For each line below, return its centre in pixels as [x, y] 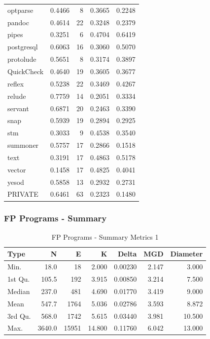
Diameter [187, 254]
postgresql [23, 47]
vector [17, 169]
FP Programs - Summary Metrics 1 [105, 236]
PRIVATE [23, 194]
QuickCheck [26, 71]
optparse [20, 10]
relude [17, 96]
